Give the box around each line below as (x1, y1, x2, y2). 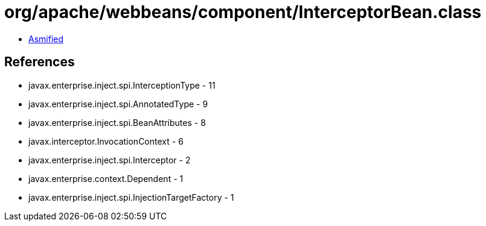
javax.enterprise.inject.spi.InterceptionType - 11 (28, 80, 216, 90)
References (4, 54, 75, 70)
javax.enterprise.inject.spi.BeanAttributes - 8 (28, 117, 206, 128)
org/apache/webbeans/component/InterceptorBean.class (4, 2, 482, 22)
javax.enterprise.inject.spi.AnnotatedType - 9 (28, 98, 208, 109)
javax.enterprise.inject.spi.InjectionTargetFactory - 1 (28, 192, 234, 202)
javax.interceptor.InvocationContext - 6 (28, 136, 184, 146)
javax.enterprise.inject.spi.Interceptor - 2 (28, 154, 191, 165)
